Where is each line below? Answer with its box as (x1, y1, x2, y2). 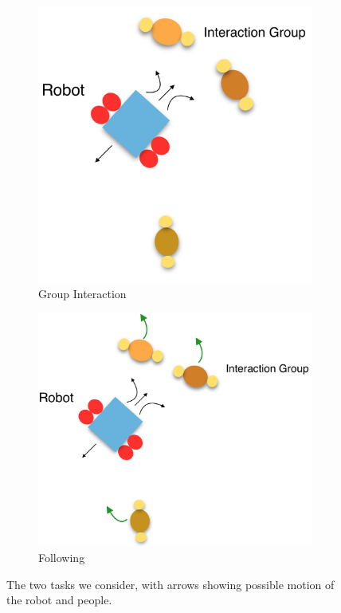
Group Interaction (38, 285, 127, 302)
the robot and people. (6, 591, 112, 608)
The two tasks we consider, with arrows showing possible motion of (6, 576, 335, 592)
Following (38, 549, 85, 566)
